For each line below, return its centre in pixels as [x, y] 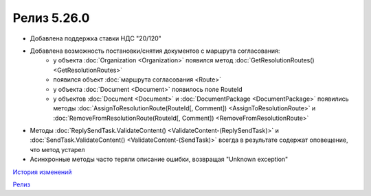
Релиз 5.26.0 [51, 18]
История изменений [42, 172]
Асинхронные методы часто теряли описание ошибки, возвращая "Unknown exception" [159, 159]
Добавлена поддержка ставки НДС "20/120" [95, 38]
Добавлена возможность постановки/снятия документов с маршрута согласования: [155, 51]
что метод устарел [57, 149]
